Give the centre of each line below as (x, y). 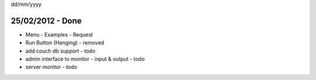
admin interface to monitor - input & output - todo (85, 59)
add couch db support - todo (61, 51)
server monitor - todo (51, 67)
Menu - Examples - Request (59, 34)
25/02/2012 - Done (46, 21)
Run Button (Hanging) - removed (65, 43)
